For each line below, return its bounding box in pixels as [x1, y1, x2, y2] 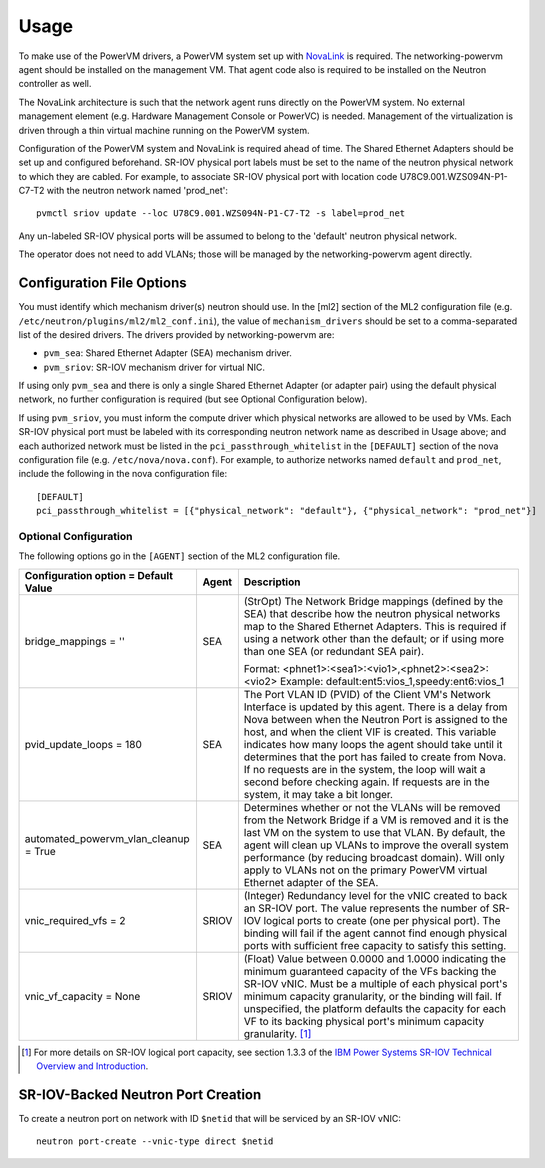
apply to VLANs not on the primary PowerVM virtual [243, 863, 488, 877]
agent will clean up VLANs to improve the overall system [243, 838, 509, 852]
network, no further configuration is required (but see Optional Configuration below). [18, 393, 368, 405]
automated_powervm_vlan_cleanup [24, 831, 190, 845]
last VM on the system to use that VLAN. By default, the [243, 825, 506, 839]
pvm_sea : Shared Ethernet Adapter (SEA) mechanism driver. [43, 347, 292, 359]
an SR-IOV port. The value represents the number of [243, 901, 490, 915]
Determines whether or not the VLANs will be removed [243, 800, 501, 814]
